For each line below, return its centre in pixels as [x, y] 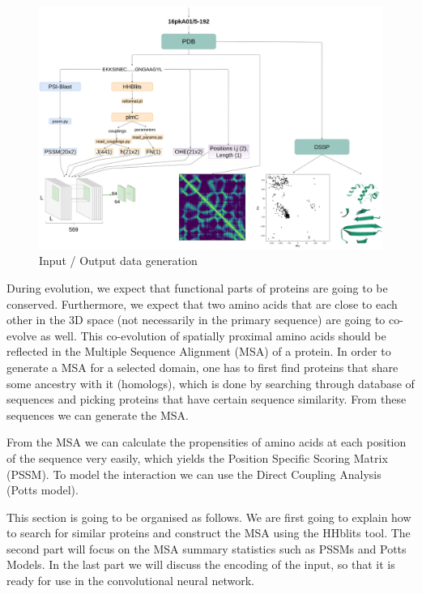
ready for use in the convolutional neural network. [130, 581]
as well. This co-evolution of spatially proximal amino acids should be [213, 335]
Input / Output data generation [118, 261]
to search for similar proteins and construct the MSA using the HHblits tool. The [209, 533]
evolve [22, 335]
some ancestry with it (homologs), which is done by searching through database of [211, 383]
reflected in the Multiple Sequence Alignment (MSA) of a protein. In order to [199, 351]
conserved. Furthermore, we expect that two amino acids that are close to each [202, 303]
